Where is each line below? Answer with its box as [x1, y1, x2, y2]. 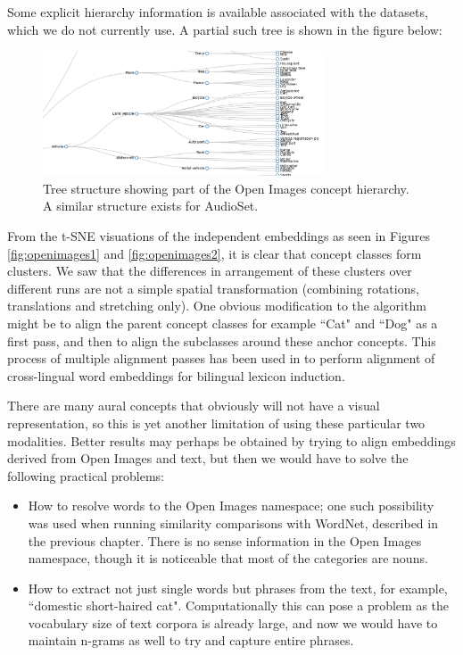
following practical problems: [7, 466, 164, 485]
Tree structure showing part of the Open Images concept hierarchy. [43, 178, 409, 197]
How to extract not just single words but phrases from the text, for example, [28, 578, 448, 597]
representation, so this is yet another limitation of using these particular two [7, 413, 426, 432]
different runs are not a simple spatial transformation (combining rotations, [7, 278, 419, 297]
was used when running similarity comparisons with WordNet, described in [28, 513, 438, 532]
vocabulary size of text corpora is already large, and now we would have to [28, 613, 438, 632]
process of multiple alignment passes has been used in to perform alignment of [7, 349, 435, 368]
